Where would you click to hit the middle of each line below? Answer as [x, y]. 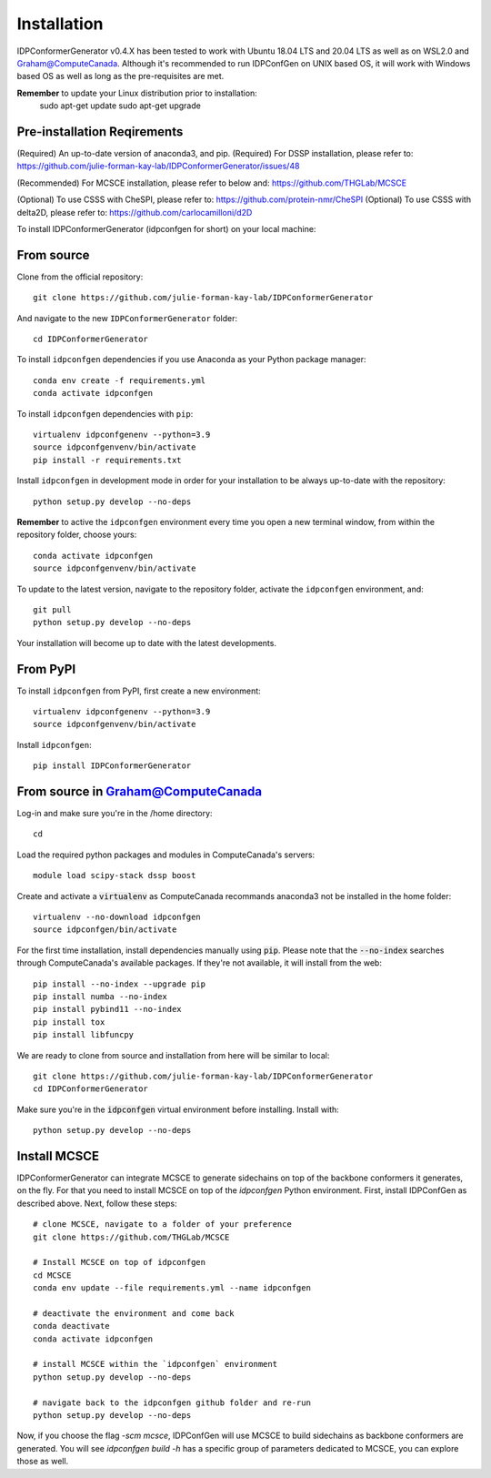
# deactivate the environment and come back [134, 1313]
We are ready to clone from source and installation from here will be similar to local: [173, 1055]
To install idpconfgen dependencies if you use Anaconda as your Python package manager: [191, 359]
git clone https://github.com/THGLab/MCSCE [131, 1237]
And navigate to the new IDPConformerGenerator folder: [127, 318]
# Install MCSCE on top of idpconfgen [120, 1262]
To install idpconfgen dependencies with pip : [105, 413]
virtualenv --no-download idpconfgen [117, 917]
